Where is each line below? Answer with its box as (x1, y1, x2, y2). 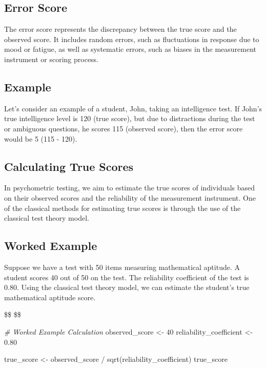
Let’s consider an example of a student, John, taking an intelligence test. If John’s (4, 103, 262, 113)
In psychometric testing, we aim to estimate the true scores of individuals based (4, 182, 255, 193)
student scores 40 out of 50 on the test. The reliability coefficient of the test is (4, 272, 249, 282)
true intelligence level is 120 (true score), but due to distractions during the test (4, 113, 255, 124)
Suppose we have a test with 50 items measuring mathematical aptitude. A (4, 261, 240, 272)
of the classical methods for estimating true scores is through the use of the (4, 202, 241, 213)
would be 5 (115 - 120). (4, 133, 77, 144)
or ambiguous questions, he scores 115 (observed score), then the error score (4, 123, 243, 133)
